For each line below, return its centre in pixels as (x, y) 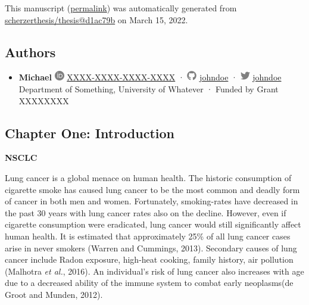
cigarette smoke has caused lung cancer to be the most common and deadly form (152, 189)
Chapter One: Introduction (90, 133)
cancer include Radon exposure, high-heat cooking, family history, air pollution (149, 259)
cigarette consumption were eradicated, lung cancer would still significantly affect (153, 224)
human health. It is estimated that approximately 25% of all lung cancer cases (148, 236)
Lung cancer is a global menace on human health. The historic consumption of (148, 177)
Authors (30, 52)
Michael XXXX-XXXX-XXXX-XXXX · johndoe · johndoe (150, 77)
